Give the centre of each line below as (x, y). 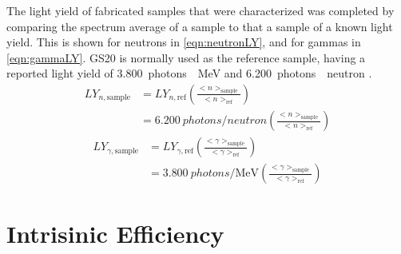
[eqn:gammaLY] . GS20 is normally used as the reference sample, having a (186, 57)
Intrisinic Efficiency (115, 234)
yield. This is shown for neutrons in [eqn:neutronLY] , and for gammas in (184, 42)
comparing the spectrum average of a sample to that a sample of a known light (200, 26)
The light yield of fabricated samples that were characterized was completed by (200, 10)
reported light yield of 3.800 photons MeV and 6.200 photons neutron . (189, 73)
